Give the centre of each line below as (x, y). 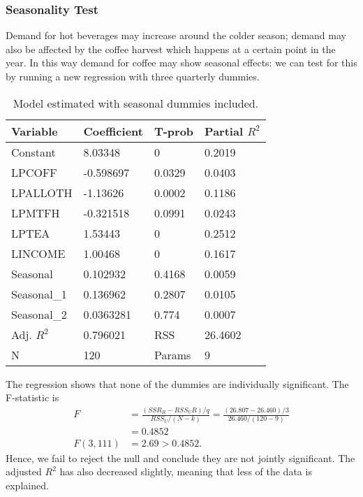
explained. (27, 485)
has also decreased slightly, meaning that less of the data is (186, 471)
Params (172, 354)
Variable (35, 131)
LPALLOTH (42, 192)
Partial (224, 131)
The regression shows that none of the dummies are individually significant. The (177, 383)
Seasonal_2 (39, 314)
